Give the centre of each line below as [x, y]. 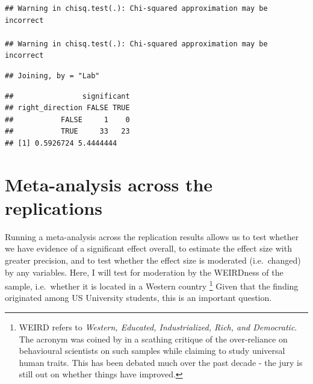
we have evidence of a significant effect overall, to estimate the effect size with [148, 248]
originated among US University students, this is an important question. [138, 298]
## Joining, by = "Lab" [52, 76]
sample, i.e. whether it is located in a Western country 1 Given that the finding [152, 285]
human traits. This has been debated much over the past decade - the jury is [161, 362]
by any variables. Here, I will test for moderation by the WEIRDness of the [144, 272]
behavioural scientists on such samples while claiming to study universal [152, 351]
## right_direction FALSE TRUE [67, 108]
